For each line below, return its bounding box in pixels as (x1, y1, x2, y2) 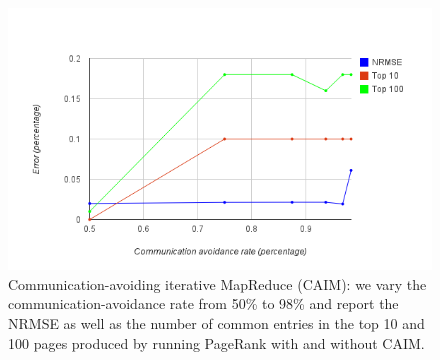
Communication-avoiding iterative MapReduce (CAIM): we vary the (8, 273, 427, 294)
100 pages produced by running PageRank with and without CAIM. (8, 332, 425, 353)
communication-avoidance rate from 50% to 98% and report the (8, 293, 399, 314)
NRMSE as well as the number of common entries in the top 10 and (8, 312, 425, 333)
